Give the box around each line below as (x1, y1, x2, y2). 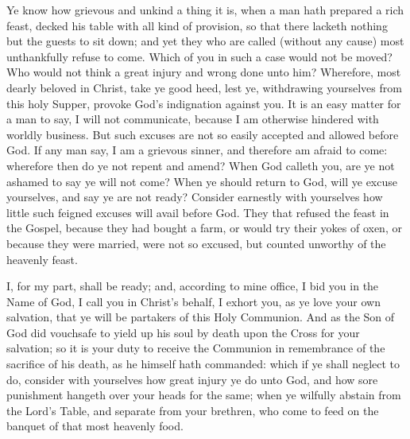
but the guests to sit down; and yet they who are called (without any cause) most (6, 33, 404, 49)
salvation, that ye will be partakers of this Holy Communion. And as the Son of (6, 309, 395, 325)
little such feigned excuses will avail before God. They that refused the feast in (6, 204, 389, 220)
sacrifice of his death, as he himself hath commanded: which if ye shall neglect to (6, 355, 400, 372)
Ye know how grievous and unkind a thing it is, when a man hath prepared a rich (6, 2, 404, 17)
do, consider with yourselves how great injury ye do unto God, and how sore (6, 371, 378, 387)
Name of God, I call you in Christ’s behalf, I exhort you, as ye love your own (6, 293, 381, 309)
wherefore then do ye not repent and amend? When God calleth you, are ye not (6, 157, 395, 173)
